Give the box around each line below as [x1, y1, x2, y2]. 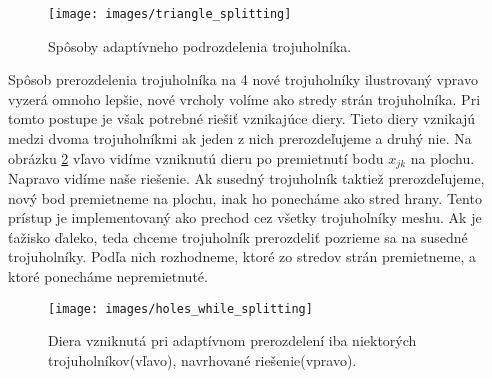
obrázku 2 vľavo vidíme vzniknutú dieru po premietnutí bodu [8, 147, 384, 168]
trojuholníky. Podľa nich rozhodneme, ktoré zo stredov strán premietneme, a [8, 246, 477, 267]
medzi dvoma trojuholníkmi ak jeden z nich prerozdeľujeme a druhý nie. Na [8, 128, 472, 149]
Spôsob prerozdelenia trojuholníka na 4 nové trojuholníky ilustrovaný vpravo [8, 69, 478, 90]
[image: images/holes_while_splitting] [48, 301, 313, 316]
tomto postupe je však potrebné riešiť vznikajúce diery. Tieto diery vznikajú [8, 108, 476, 129]
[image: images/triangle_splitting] [48, 7, 292, 21]
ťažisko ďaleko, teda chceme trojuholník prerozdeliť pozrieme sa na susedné [8, 226, 468, 247]
